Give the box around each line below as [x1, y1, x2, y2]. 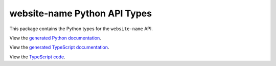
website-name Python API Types [9, 8, 152, 19]
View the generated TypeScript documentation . [9, 44, 109, 51]
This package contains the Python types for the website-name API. [9, 26, 153, 32]
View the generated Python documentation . [9, 35, 102, 41]
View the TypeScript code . [9, 54, 66, 60]
